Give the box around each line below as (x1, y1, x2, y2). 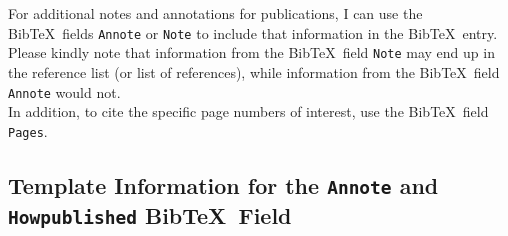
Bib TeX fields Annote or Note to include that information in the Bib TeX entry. (8, 22, 498, 43)
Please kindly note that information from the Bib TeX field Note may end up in (8, 42, 495, 63)
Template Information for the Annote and (8, 169, 439, 200)
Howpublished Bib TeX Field (8, 199, 292, 230)
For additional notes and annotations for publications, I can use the (8, 3, 423, 23)
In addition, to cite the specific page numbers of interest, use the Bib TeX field (8, 101, 489, 122)
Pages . (8, 120, 48, 141)
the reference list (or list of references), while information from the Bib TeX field (8, 61, 500, 82)
